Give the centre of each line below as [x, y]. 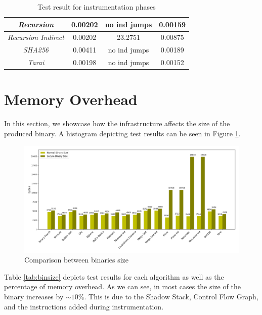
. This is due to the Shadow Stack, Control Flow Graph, [171, 296]
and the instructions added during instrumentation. [84, 306]
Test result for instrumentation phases [97, 7]
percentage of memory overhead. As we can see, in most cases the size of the [122, 286]
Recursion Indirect [36, 37]
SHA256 [36, 50]
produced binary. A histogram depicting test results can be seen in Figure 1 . [122, 133]
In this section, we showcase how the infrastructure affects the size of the [117, 123]
